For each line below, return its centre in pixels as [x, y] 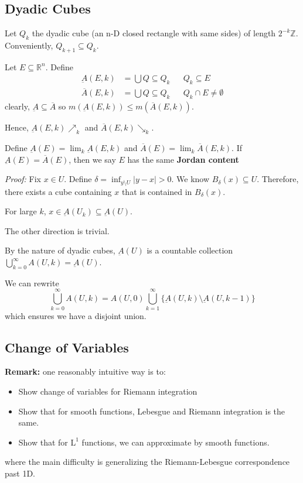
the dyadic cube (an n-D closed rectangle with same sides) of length [154, 33]
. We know [190, 179]
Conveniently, [29, 45]
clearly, [17, 106]
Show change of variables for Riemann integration [108, 391]
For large [21, 211]
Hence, [17, 127]
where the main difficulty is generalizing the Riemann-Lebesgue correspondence [147, 462]
